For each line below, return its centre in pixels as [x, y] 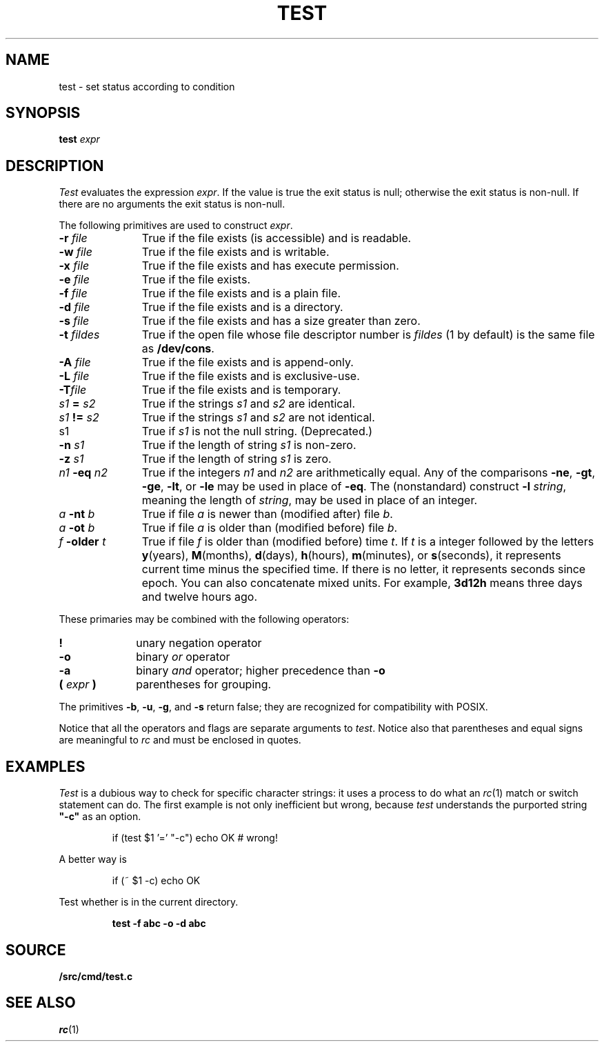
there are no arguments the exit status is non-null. [172, 204]
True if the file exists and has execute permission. [270, 266]
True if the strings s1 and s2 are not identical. [258, 418]
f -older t [82, 542]
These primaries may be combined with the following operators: [204, 619]
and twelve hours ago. [200, 597]
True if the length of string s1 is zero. [236, 459]
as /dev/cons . [178, 349]
